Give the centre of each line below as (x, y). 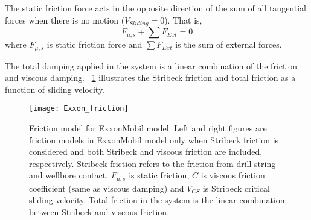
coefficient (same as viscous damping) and (107, 188)
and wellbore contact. (69, 175)
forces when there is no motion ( (65, 20)
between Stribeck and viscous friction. (99, 211)
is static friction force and (95, 44)
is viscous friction (233, 175)
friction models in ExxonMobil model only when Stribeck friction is (154, 140)
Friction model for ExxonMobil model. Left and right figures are (148, 127)
